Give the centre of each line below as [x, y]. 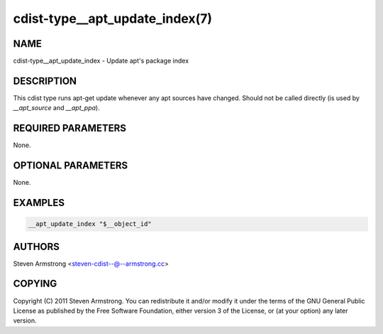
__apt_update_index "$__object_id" [90, 224]
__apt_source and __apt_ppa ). [56, 108]
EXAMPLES [39, 203]
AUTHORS [37, 246]
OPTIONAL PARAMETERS [71, 166]
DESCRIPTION [45, 81]
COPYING [35, 284]
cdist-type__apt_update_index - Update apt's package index [101, 61]
